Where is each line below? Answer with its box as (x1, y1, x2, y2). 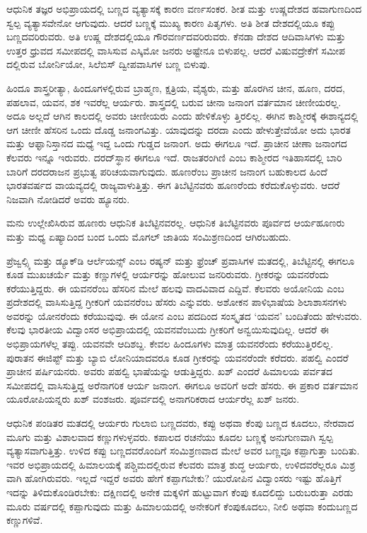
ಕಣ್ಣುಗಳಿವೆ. (6, 512, 43, 527)
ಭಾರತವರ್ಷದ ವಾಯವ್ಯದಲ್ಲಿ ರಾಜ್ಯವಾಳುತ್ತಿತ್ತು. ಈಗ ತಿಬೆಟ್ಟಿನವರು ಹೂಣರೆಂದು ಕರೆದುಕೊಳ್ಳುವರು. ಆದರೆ (6, 178, 340, 193)
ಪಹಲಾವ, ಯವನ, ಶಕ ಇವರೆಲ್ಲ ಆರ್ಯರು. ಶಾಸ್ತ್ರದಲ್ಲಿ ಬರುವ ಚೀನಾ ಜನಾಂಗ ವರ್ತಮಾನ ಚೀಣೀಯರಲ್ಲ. (6, 94, 342, 109)
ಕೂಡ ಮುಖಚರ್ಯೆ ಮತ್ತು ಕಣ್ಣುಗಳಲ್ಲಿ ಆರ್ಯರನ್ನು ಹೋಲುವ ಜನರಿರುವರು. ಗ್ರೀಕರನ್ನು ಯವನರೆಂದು (6, 267, 330, 282)
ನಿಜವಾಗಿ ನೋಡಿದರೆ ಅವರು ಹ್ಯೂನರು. (6, 191, 130, 206)
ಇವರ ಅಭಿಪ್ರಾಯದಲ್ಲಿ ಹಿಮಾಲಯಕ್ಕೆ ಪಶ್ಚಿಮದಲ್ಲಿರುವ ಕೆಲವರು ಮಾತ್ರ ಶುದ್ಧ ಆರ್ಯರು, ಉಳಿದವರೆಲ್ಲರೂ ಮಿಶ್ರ (6, 457, 356, 471)
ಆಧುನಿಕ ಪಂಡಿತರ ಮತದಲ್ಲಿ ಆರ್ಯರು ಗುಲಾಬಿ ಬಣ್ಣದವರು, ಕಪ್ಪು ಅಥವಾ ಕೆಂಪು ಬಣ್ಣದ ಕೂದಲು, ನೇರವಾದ (6, 415, 354, 430)
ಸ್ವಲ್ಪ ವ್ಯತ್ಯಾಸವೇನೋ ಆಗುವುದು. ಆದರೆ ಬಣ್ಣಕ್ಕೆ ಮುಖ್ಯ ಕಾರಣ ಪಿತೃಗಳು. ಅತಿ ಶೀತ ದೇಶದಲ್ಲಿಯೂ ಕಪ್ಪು (6, 15, 335, 30)
